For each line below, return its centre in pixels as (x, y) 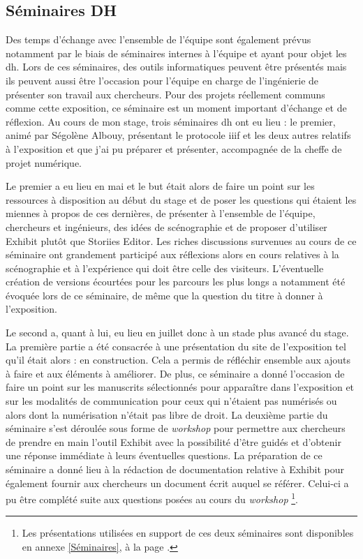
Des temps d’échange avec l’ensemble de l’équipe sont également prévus (158, 39)
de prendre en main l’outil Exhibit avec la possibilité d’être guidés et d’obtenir (173, 441)
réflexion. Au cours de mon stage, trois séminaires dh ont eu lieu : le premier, (171, 121)
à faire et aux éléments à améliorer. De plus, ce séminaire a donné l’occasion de (175, 373)
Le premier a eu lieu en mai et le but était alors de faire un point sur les (160, 186)
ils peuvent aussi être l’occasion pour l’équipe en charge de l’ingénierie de (162, 80)
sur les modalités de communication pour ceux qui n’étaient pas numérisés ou (171, 401)
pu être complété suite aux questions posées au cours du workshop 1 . (152, 498)
